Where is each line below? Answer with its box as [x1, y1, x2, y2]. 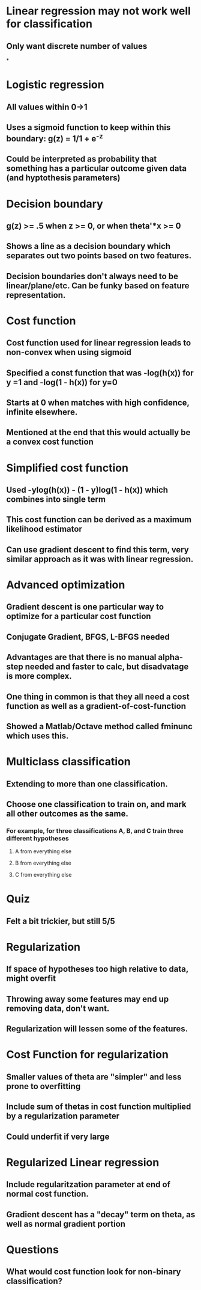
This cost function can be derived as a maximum [6, 514, 192, 525]
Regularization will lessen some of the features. [6, 1024, 188, 1034]
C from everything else [14, 871, 72, 878]
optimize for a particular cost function [6, 611, 151, 622]
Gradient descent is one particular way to [6, 602, 164, 612]
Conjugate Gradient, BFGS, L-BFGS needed [6, 632, 170, 642]
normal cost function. [6, 1189, 89, 1199]
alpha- [158, 652, 183, 662]
